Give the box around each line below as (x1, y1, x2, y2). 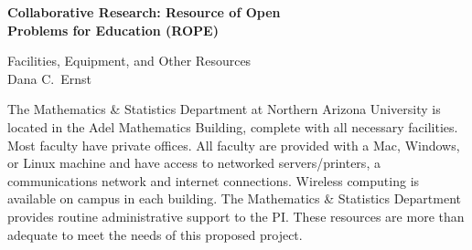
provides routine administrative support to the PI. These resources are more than (7, 206, 465, 225)
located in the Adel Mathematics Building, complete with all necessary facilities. (7, 117, 458, 136)
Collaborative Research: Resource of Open (7, 3, 281, 21)
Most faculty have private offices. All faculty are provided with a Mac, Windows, (7, 135, 460, 154)
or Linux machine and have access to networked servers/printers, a (7, 153, 381, 172)
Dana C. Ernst (7, 68, 91, 88)
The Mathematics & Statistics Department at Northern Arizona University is (7, 99, 441, 119)
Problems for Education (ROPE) (7, 20, 219, 39)
